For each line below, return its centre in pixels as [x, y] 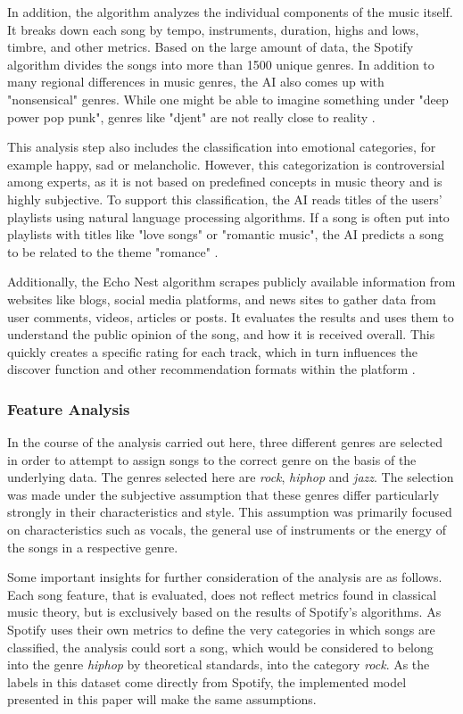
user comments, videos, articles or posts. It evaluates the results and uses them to [231, 316]
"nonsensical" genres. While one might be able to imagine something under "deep [228, 99]
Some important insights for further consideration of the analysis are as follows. [225, 577]
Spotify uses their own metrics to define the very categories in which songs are [221, 630]
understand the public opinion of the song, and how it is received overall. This [221, 334]
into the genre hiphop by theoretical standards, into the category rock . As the [219, 664]
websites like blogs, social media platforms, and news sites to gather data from [222, 299]
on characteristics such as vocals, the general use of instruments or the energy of [227, 530]
